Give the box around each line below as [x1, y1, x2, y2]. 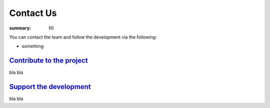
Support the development [9, 82, 91, 91]
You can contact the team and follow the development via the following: [9, 34, 157, 40]
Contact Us [9, 7, 57, 18]
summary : [9, 25, 31, 31]
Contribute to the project [9, 56, 88, 65]
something [21, 43, 44, 49]
